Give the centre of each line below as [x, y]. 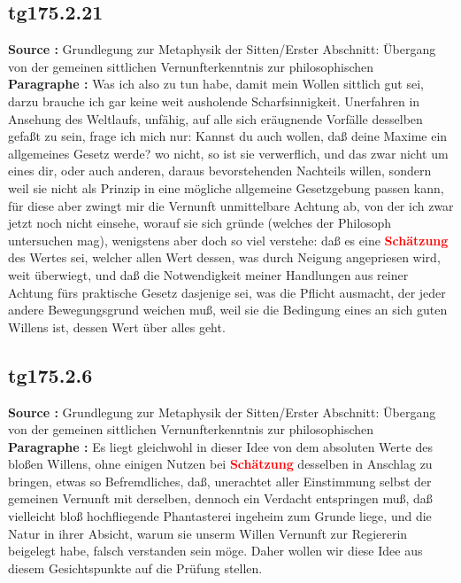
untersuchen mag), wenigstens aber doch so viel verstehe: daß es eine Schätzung [228, 240]
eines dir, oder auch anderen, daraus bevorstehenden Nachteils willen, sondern [220, 171]
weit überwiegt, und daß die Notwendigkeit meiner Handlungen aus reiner [208, 274]
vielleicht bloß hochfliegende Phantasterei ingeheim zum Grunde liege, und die [220, 516]
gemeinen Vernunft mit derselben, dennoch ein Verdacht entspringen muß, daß [220, 498]
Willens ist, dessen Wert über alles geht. [117, 326]
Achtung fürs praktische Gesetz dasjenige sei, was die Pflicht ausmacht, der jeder [227, 292]
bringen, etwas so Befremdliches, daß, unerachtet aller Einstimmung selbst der [220, 481]
